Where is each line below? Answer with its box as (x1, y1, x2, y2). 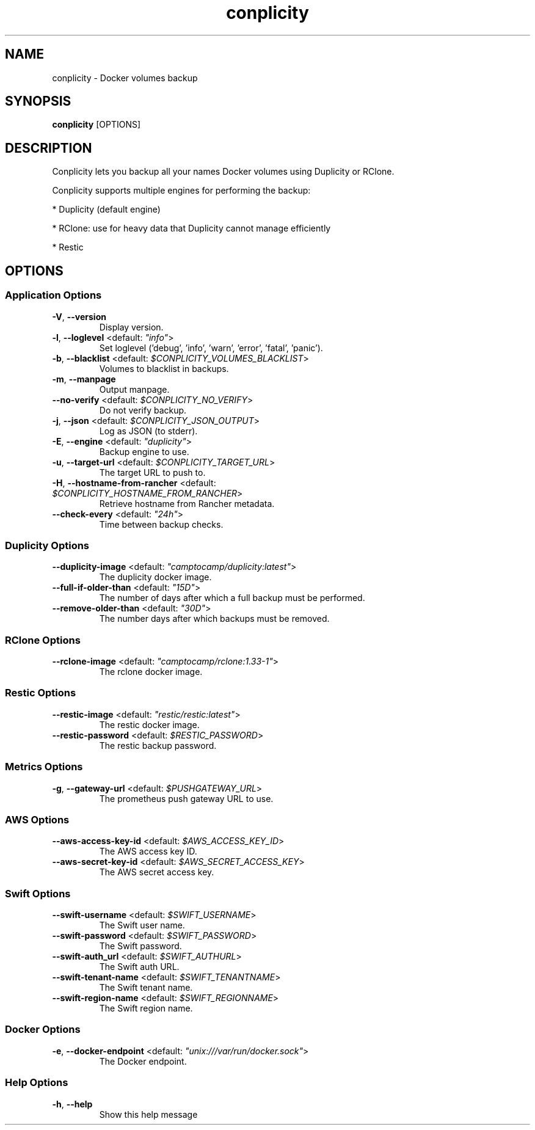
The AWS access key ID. (99, 846, 197, 857)
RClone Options (5, 633, 81, 646)
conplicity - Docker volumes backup (52, 72, 198, 83)
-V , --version (52, 311, 106, 322)
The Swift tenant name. (99, 982, 193, 993)
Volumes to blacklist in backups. (99, 363, 229, 374)
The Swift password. (99, 941, 182, 951)
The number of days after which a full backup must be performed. (99, 592, 365, 603)
